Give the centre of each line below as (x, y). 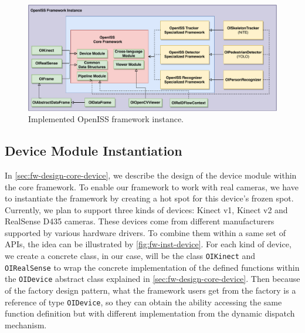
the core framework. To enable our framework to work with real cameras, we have (152, 186)
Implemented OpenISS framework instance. (106, 119)
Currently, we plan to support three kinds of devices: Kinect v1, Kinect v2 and (146, 209)
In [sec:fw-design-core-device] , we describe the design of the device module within (151, 175)
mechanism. (26, 324)
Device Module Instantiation (94, 151)
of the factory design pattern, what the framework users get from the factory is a (150, 290)
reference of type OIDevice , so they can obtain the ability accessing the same (143, 302)
